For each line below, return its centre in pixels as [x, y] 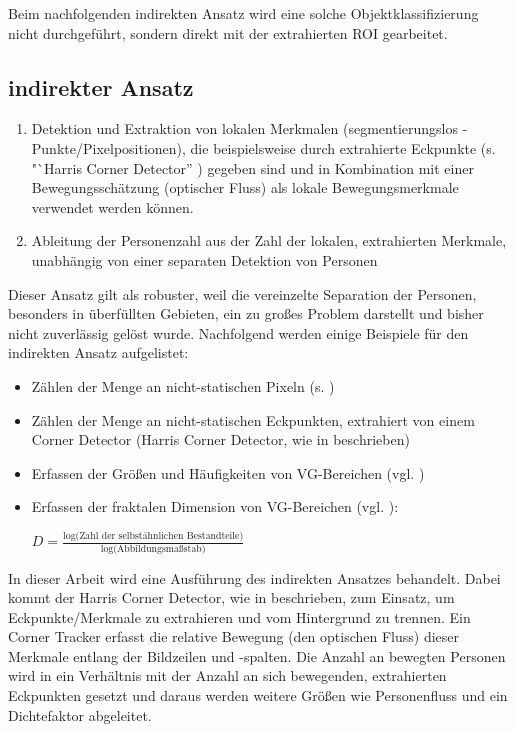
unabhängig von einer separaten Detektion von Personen [204, 259]
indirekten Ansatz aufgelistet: [98, 352]
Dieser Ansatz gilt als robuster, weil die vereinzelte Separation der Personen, [242, 293]
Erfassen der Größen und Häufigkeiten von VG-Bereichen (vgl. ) [228, 472]
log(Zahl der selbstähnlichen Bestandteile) [153, 535]
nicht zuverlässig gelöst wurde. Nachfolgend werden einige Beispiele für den [238, 332]
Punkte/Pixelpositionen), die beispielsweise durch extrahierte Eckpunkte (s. [263, 147]
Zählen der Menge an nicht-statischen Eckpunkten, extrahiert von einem [253, 419]
